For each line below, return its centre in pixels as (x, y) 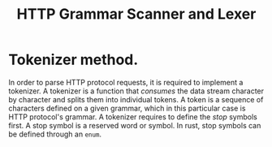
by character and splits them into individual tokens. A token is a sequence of (136, 99)
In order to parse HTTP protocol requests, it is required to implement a (126, 82)
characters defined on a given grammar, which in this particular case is (127, 108)
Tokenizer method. (73, 60)
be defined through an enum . (55, 134)
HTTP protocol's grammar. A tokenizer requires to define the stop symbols (133, 117)
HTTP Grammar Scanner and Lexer (136, 14)
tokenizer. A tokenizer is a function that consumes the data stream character (136, 91)
